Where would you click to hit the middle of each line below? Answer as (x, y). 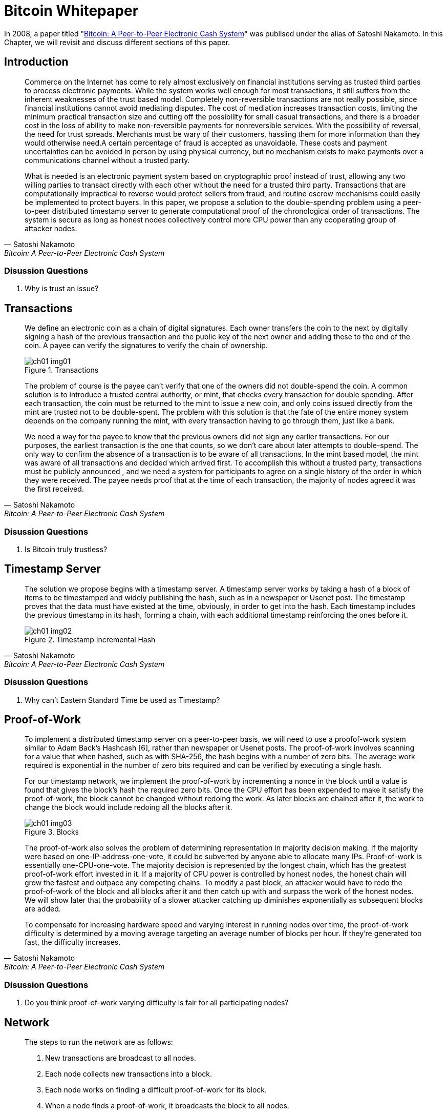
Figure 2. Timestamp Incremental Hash (90, 639)
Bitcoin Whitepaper (71, 11)
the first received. (54, 489)
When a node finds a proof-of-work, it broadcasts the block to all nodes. (167, 1105)
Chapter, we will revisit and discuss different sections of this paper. (117, 42)
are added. (43, 909)
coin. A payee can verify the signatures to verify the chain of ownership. (146, 346)
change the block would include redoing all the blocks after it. (129, 807)
